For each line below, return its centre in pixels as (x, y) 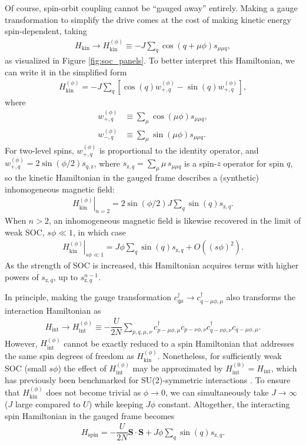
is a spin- (201, 163)
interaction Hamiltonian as (53, 310)
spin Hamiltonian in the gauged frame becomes (90, 415)
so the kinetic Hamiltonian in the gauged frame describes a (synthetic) (132, 177)
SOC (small (26, 368)
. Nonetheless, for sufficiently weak (219, 355)
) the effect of (82, 368)
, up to (66, 276)
